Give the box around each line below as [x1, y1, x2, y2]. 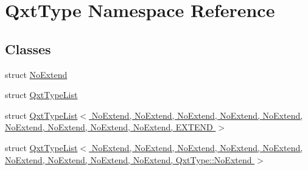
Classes [5, 39, 51, 58]
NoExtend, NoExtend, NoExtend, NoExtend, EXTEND [5, 121, 213, 133]
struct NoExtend [5, 68, 68, 80]
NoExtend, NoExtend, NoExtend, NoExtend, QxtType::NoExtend [5, 153, 252, 166]
